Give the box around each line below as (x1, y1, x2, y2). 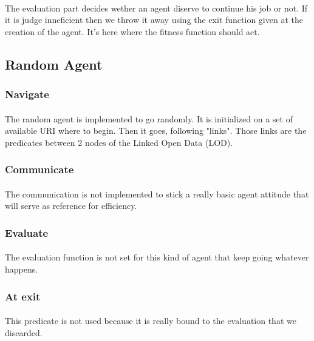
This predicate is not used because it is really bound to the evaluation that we (5, 314, 296, 327)
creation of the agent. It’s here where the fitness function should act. (5, 25, 260, 38)
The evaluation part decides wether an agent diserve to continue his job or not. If (5, 1, 308, 14)
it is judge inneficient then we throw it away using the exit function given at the (5, 13, 303, 26)
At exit (5, 288, 41, 303)
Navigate (5, 87, 49, 102)
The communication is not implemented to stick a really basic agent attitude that (5, 187, 309, 200)
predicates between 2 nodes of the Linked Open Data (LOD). (5, 136, 233, 148)
